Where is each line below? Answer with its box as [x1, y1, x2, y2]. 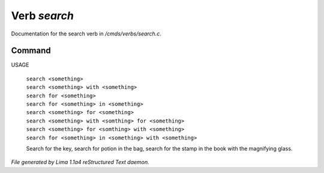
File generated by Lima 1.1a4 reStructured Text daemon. [11, 159, 149, 166]
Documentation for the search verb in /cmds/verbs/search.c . [11, 30, 161, 37]
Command [11, 46, 51, 56]
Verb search [11, 9, 74, 22]
